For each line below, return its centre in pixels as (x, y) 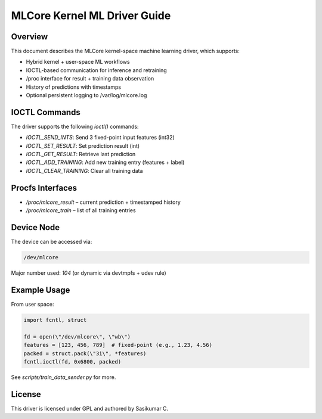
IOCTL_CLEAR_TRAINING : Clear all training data (84, 170)
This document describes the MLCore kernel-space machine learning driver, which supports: (125, 51)
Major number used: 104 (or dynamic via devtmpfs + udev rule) (89, 273)
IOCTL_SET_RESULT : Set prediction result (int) (83, 145)
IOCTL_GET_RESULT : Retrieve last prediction (81, 154)
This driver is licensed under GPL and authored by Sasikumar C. (90, 408)
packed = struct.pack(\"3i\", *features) (85, 353)
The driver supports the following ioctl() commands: (75, 126)
